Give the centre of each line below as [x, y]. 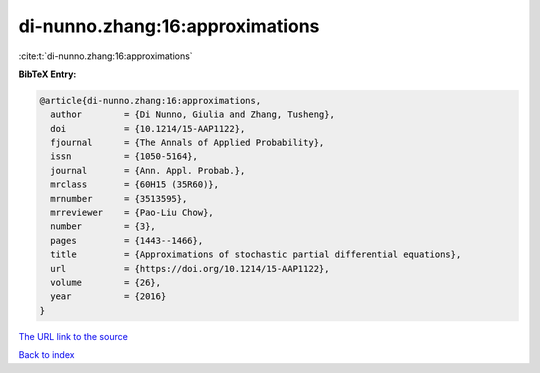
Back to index [46, 355]
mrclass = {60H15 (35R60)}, [135, 184]
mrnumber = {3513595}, [119, 198]
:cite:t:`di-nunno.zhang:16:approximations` [106, 56]
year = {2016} [108, 296]
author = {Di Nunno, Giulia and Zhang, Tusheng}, [192, 114]
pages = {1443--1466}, [127, 240]
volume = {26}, [106, 282]
